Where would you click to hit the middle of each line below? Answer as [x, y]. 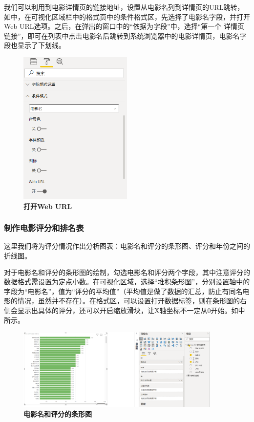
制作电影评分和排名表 [44, 228]
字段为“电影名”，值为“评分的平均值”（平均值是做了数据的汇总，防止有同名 [123, 291]
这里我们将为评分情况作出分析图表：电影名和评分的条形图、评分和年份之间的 [127, 246]
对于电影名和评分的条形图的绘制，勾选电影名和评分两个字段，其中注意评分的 [127, 272]
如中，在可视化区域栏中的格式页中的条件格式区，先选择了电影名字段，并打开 [127, 16]
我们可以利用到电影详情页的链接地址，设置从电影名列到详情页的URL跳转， [124, 7]
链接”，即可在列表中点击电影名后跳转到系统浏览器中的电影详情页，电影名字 [125, 35]
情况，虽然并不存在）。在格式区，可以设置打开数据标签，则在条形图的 [128, 301]
